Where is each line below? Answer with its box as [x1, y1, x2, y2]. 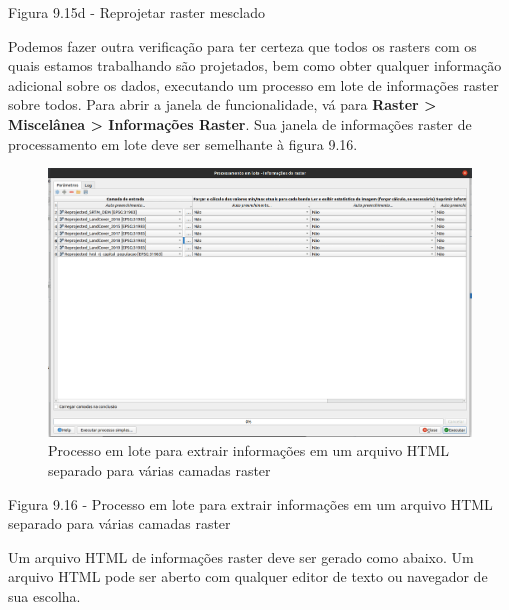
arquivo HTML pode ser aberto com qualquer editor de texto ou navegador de [8, 566, 488, 587]
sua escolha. [8, 585, 81, 606]
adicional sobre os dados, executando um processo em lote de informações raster [8, 74, 499, 95]
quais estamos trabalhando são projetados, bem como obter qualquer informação [8, 55, 502, 76]
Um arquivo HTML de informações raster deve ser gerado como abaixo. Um [8, 546, 474, 567]
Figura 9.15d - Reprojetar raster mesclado [8, 2, 266, 22]
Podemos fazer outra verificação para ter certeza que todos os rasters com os [8, 35, 477, 56]
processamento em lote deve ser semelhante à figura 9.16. [8, 133, 358, 154]
